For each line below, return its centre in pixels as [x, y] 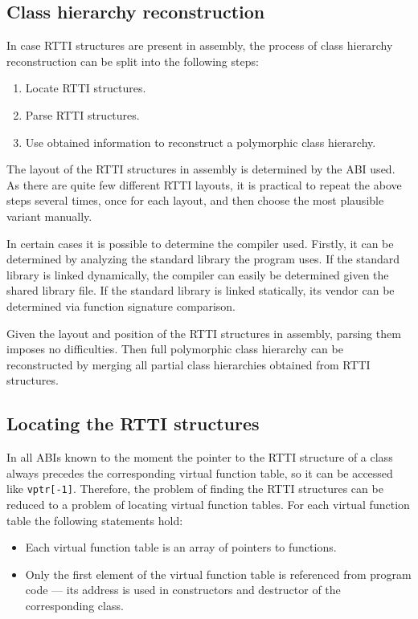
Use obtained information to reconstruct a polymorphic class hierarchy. [201, 142]
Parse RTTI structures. [82, 114]
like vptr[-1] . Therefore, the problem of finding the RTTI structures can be [195, 489]
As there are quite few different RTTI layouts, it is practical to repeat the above [204, 184]
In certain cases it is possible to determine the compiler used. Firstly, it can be [200, 243]
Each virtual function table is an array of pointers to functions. [181, 547]
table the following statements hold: [95, 520]
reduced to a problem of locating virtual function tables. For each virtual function [208, 504]
